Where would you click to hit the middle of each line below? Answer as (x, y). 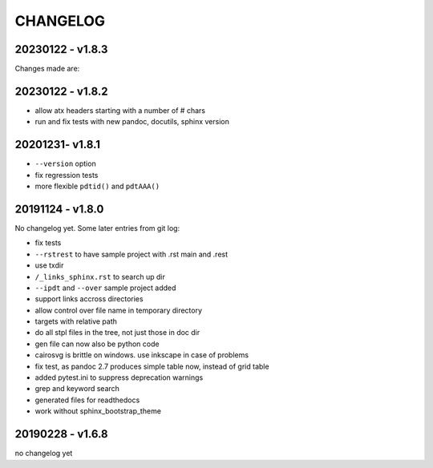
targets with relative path (76, 321)
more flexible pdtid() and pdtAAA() (97, 186)
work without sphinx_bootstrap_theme (98, 411)
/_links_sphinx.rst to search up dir (100, 276)
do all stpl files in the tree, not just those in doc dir (117, 333)
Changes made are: (47, 69)
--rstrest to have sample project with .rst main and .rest (132, 254)
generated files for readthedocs (87, 400)
